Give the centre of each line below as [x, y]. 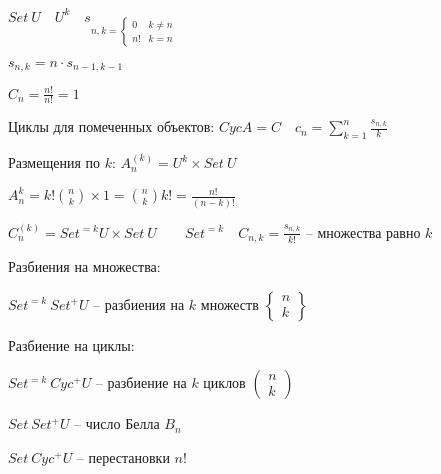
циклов [224, 382]
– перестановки [123, 456]
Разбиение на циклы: [71, 344]
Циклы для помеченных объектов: [111, 126]
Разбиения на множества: [84, 266]
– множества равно [363, 231]
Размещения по [54, 162]
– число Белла [117, 423]
